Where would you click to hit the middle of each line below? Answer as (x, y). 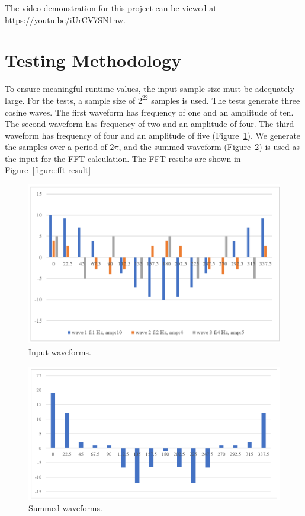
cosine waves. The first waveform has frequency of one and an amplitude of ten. (149, 112)
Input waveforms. (60, 352)
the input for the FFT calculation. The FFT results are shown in (123, 158)
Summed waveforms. (65, 508)
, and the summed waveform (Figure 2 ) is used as (209, 147)
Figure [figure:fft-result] (48, 170)
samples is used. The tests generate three (226, 100)
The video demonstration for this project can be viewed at (111, 8)
